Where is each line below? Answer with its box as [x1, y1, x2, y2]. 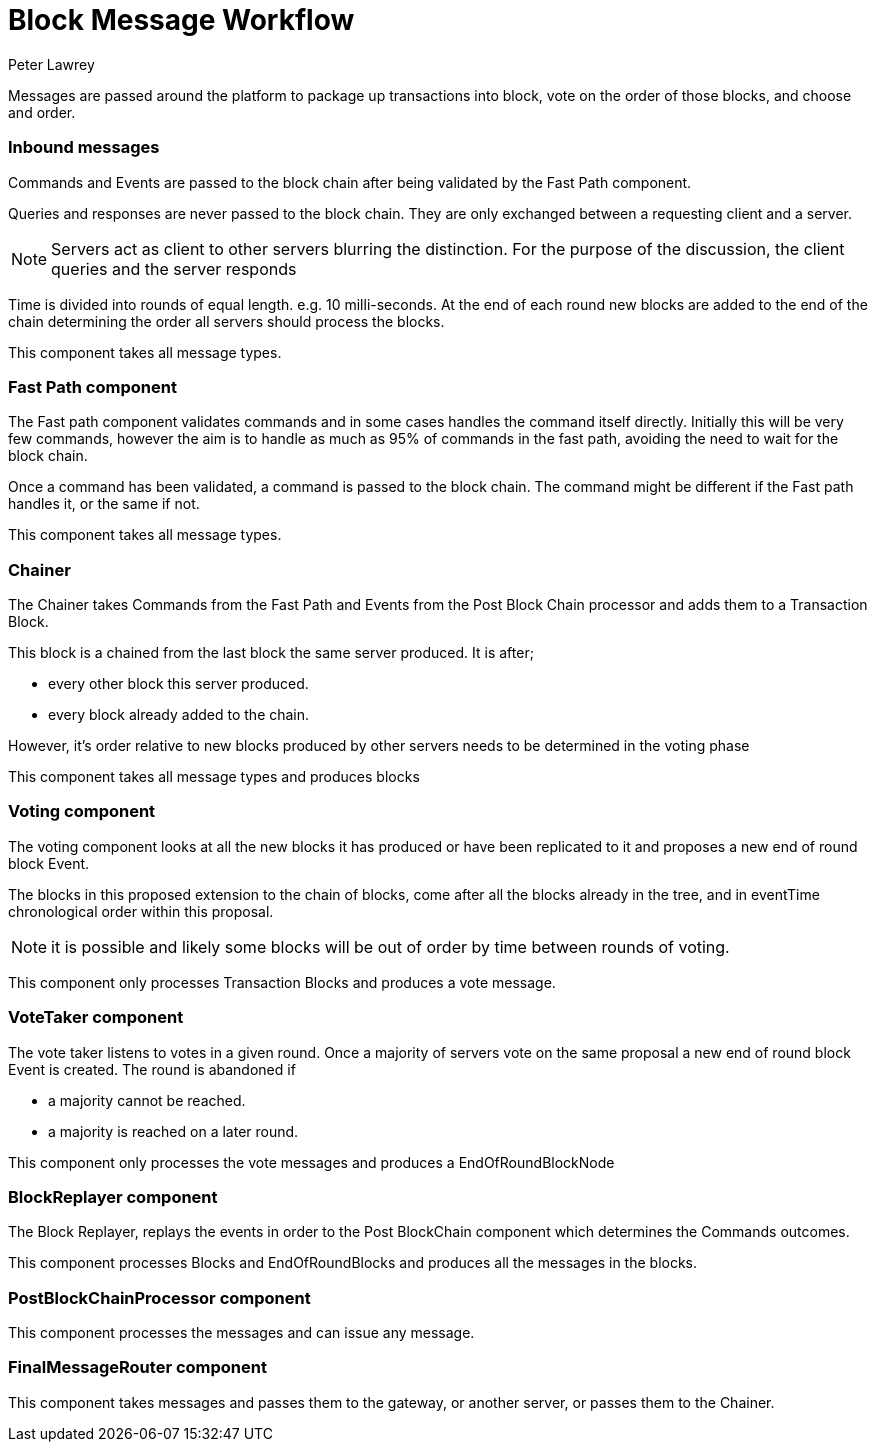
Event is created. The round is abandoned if [8, 1060, 296, 1078]
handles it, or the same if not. [8, 495, 200, 513]
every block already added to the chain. [48, 706, 310, 723]
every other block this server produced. [48, 675, 309, 692]
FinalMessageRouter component [8, 1357, 267, 1378]
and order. [8, 103, 76, 121]
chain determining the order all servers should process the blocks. [8, 312, 445, 330]
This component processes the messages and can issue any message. [8, 1324, 475, 1341]
